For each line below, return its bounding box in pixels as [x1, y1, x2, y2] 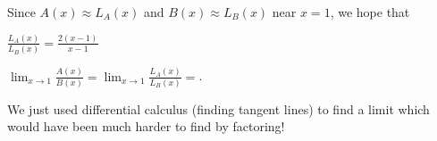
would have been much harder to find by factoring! [7, 117, 285, 136]
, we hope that [330, 3, 410, 21]
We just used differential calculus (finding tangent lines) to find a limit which [7, 99, 430, 118]
